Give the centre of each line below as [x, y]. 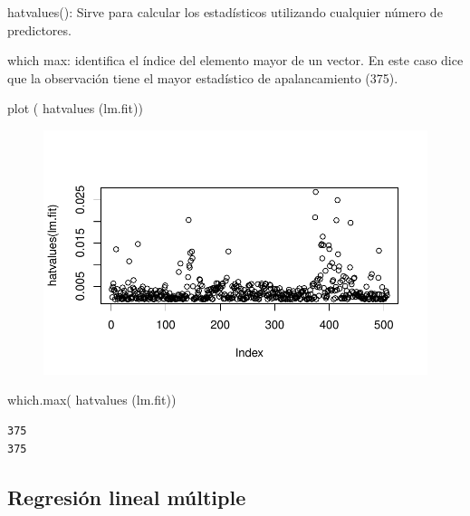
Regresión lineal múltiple [127, 497]
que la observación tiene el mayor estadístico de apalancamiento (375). [203, 77]
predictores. [39, 29]
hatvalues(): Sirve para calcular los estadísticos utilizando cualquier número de [225, 12]
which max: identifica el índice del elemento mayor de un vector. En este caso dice [235, 60]
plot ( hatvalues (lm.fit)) [75, 108]
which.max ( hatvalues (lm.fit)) [92, 400]
